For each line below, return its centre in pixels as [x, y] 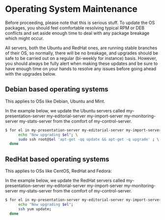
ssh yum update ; [35, 209]
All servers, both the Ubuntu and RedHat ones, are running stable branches [81, 48]
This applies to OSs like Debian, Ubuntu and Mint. [55, 101]
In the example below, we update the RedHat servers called [65, 181]
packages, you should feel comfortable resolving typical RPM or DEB [75, 27]
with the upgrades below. [31, 74]
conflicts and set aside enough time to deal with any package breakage [77, 33]
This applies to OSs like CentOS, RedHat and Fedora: [58, 171]
